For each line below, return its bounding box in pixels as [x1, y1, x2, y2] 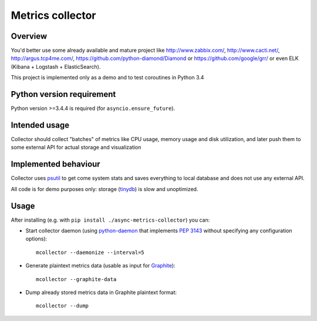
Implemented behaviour [11, 159, 100, 169]
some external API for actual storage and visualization [11, 144, 141, 151]
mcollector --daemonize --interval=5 [36, 249, 145, 256]
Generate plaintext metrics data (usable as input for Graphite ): [25, 262, 176, 269]
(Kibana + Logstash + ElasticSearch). [11, 63, 101, 70]
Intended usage [11, 120, 70, 130]
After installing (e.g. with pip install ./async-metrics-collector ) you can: [11, 216, 210, 223]
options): [25, 235, 48, 242]
